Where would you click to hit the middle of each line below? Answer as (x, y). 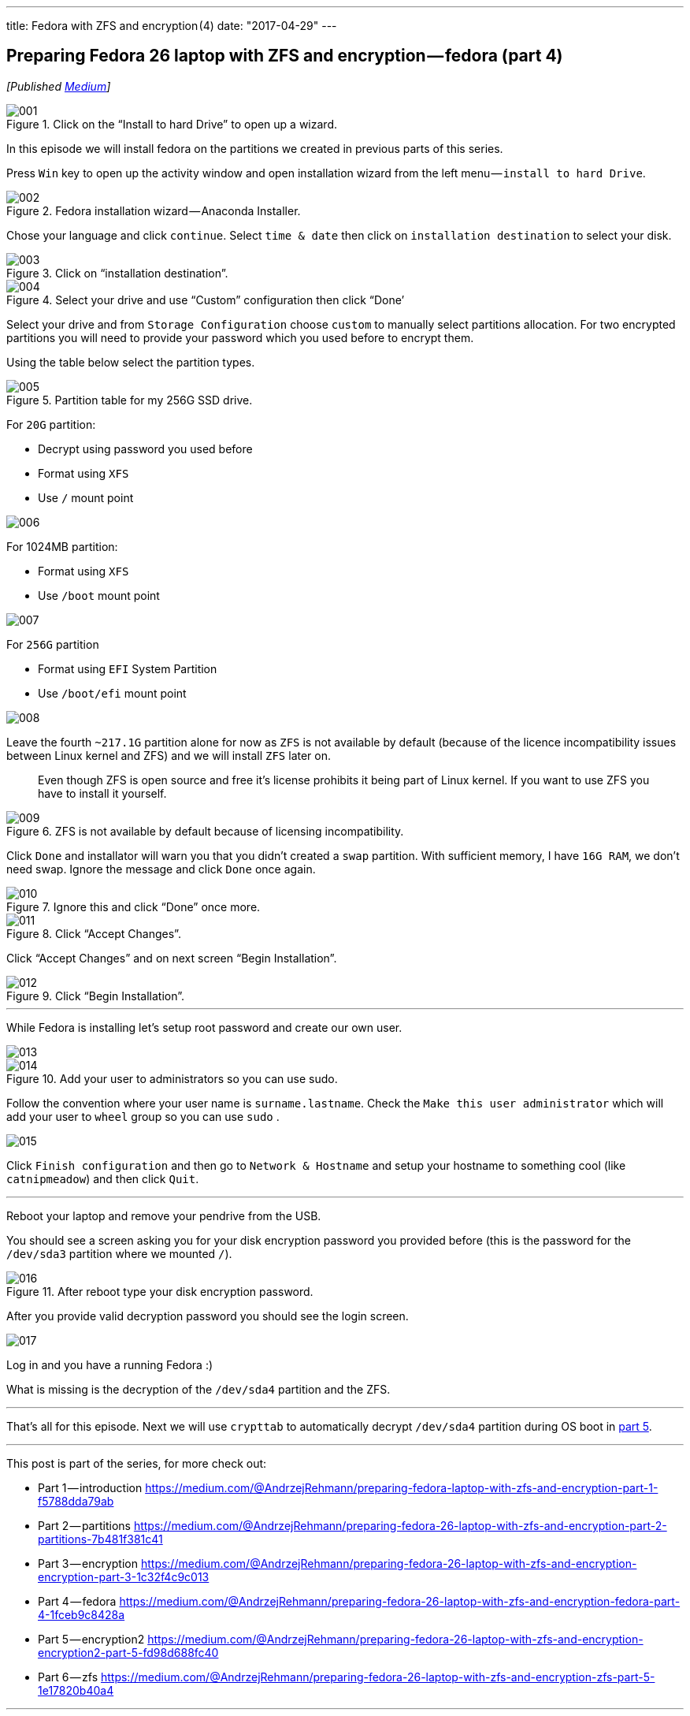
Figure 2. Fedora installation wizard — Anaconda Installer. (154, 210)
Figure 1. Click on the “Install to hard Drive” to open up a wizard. (172, 124)
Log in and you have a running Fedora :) (110, 1364)
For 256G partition (53, 644)
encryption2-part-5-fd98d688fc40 (128, 1652)
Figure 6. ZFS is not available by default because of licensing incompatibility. (205, 831)
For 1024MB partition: (62, 546)
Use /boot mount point (99, 595)
